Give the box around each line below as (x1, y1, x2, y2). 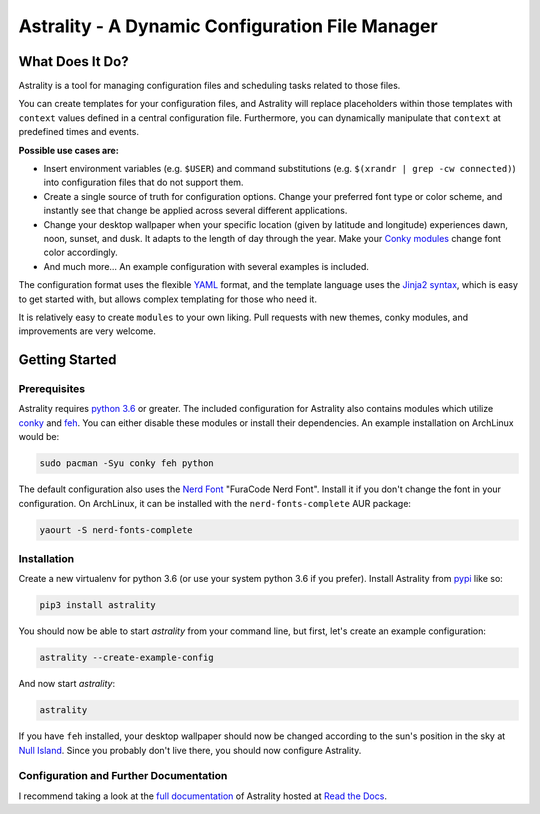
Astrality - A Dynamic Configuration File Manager (18, 15, 439, 37)
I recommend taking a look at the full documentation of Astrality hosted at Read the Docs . (18, 790, 387, 802)
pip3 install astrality (39, 600, 157, 611)
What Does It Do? (18, 53, 129, 70)
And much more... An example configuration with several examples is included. (43, 260, 370, 272)
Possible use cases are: (18, 144, 119, 156)
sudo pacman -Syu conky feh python (39, 458, 214, 469)
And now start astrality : (18, 678, 115, 690)
